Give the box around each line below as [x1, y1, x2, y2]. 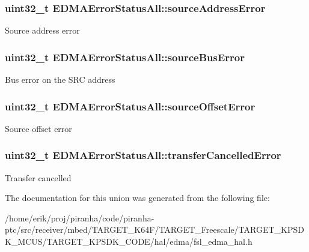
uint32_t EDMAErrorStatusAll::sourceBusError [5, 49, 245, 64]
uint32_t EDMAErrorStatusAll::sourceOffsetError [5, 98, 255, 113]
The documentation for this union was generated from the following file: [5, 191, 270, 204]
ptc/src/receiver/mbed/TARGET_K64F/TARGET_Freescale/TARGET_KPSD [5, 223, 304, 236]
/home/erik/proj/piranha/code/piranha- [5, 211, 154, 224]
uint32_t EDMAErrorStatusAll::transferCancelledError [5, 148, 281, 163]
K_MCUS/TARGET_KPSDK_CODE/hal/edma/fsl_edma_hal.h [5, 235, 252, 248]
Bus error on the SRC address [5, 73, 115, 86]
